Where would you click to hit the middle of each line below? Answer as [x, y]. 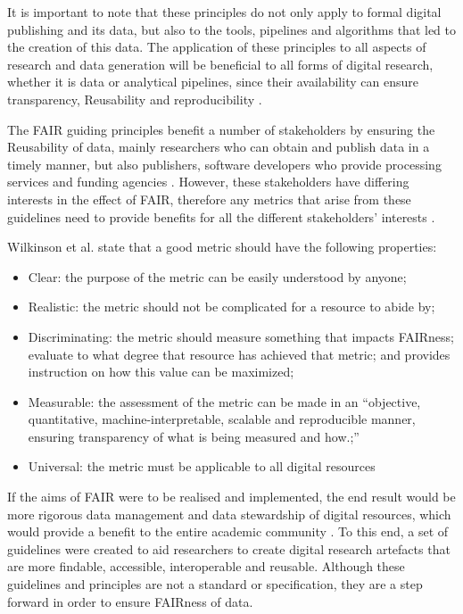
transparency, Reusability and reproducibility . [135, 99]
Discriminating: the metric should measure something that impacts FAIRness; [241, 336]
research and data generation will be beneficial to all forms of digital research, [220, 64]
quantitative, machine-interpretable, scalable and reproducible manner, [222, 419]
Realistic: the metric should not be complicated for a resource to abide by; [231, 307]
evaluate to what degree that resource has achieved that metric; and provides [239, 354]
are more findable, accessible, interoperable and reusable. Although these [206, 566]
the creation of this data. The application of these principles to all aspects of [217, 47]
